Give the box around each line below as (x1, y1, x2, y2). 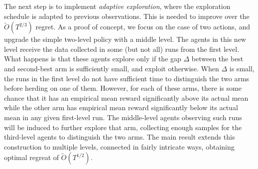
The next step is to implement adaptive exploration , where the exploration (4, 1, 231, 11)
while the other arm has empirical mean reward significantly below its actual (4, 102, 238, 113)
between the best (191, 53, 244, 64)
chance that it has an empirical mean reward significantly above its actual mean (4, 92, 249, 103)
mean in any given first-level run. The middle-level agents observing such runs (4, 112, 242, 122)
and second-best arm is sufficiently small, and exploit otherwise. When (4, 63, 219, 73)
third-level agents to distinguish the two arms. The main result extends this (4, 132, 235, 142)
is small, (229, 63, 255, 73)
